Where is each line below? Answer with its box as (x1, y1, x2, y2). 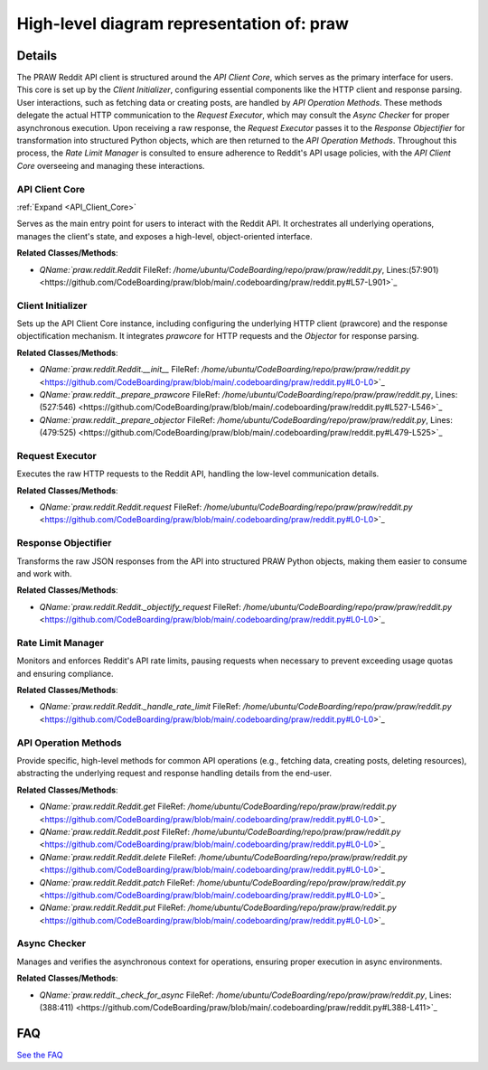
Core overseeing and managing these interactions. (16, 160, 205, 171)
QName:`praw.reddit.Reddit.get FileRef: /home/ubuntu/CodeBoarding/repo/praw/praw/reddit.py (39, 801, 397, 812)
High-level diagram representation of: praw (16, 14, 350, 33)
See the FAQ (16, 1049, 63, 1060)
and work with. (16, 568, 72, 578)
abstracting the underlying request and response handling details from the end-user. (16, 768, 333, 779)
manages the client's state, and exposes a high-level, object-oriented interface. (16, 230, 314, 241)
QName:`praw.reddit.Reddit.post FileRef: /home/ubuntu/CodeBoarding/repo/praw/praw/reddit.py (39, 826, 401, 837)
